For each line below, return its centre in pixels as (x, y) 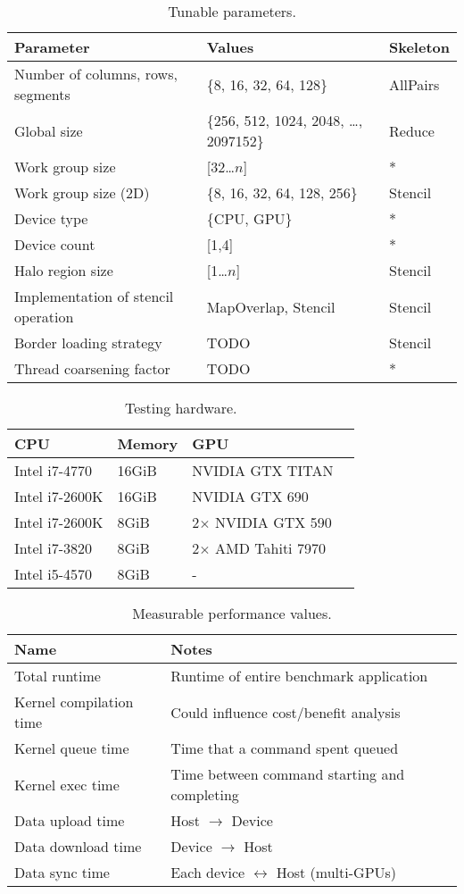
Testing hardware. (181, 408)
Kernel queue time (72, 748)
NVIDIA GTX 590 (273, 522)
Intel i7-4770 (54, 470)
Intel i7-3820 (54, 548)
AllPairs (414, 84)
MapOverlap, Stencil (271, 306)
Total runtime (58, 676)
